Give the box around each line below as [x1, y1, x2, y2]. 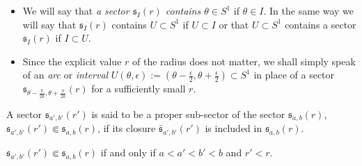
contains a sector [285, 17, 356, 31]
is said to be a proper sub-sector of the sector [91, 106, 285, 121]
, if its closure [97, 121, 156, 135]
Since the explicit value [22, 53, 122, 68]
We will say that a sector [22, 3, 129, 17]
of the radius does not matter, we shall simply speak [132, 53, 356, 68]
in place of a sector [253, 67, 335, 82]
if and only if [100, 145, 156, 160]
